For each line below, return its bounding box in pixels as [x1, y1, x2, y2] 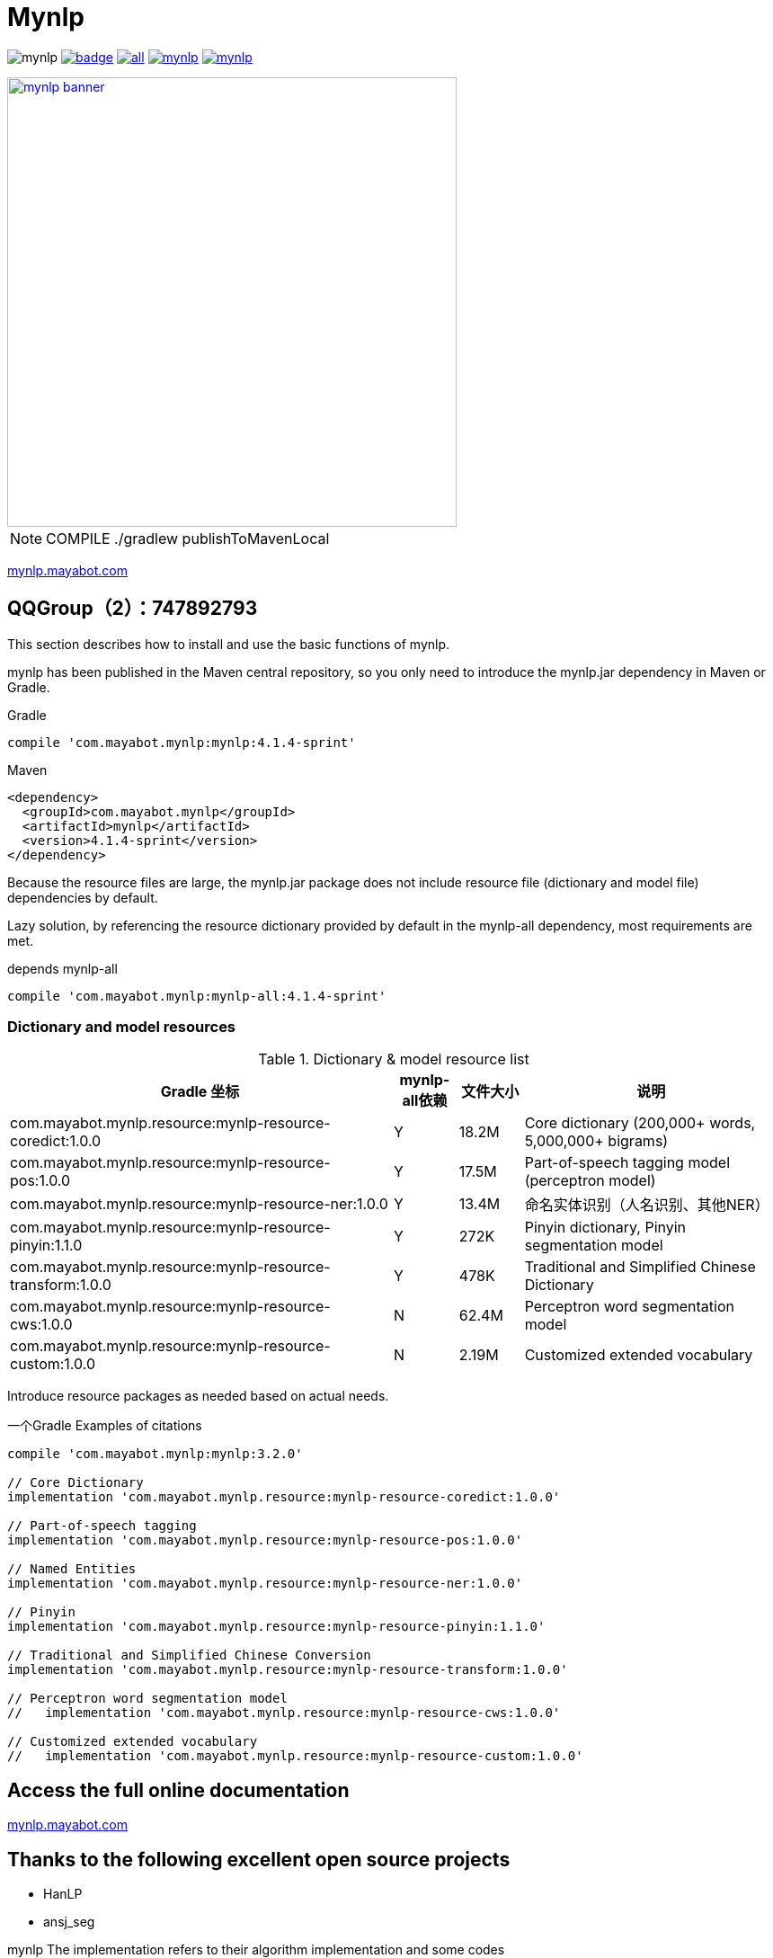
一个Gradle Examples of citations [7, 1418, 202, 1434]
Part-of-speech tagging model [524, 1153, 731, 1172]
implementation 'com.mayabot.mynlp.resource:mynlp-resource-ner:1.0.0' [7, 1576, 523, 1591]
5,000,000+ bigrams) [524, 1132, 669, 1151]
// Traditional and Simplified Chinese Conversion [7, 1648, 371, 1663]
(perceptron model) [524, 1171, 656, 1190]
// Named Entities [7, 1562, 137, 1577]
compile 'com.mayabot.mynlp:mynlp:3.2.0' [7, 1446, 303, 1462]
